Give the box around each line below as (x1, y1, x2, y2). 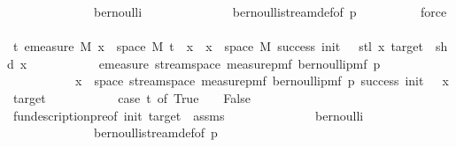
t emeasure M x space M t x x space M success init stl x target (12, 37, 423, 55)
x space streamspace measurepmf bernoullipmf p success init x (74, 71, 449, 90)
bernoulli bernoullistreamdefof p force (93, 3, 447, 20)
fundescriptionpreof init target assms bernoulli (12, 106, 364, 124)
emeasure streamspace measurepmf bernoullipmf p (98, 54, 381, 72)
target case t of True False (12, 88, 251, 107)
